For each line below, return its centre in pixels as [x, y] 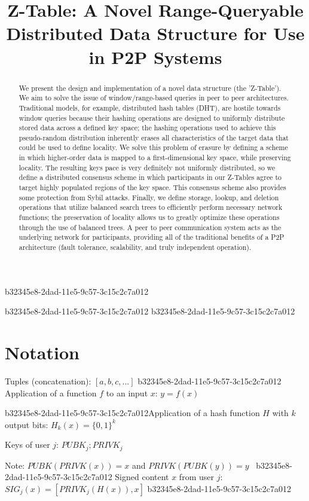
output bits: [27, 424]
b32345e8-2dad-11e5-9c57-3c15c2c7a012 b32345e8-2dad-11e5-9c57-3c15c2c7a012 [150, 311]
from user [196, 477]
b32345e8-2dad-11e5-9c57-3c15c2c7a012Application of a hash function [132, 413]
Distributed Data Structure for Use [155, 33]
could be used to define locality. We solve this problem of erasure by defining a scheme [153, 147]
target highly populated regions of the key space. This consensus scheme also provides [152, 187]
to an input [127, 392]
